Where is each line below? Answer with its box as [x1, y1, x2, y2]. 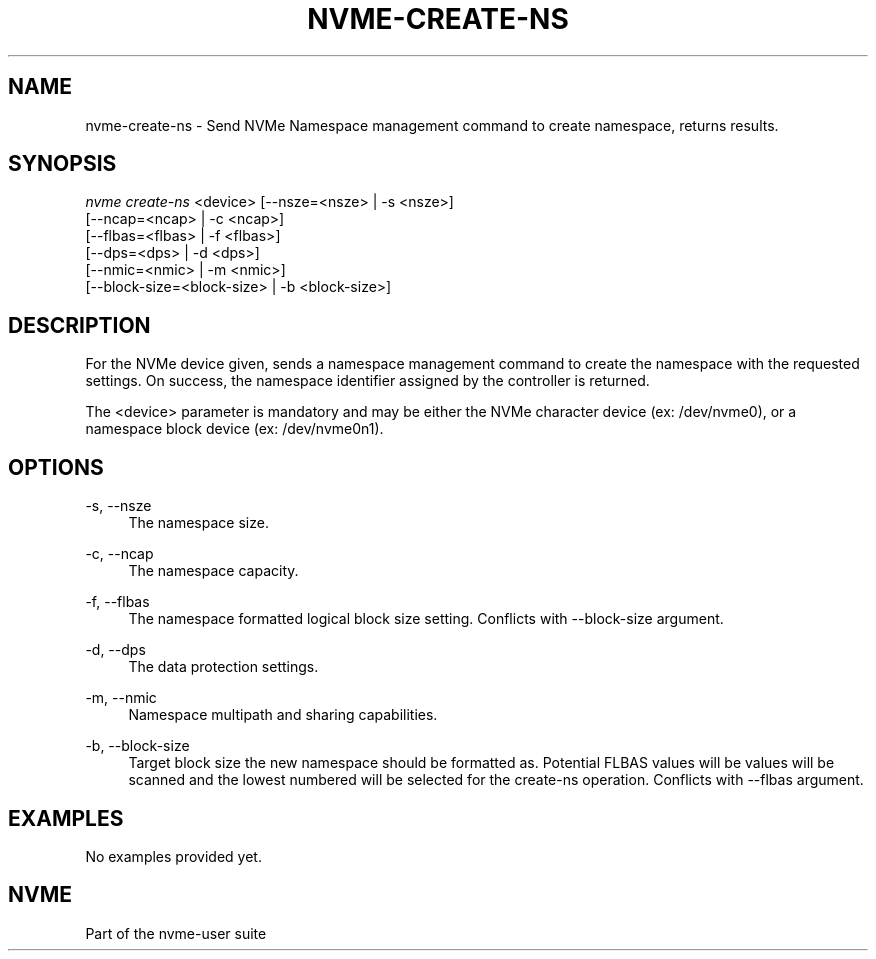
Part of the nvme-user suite [85, 924, 267, 942]
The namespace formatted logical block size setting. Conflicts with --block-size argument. [128, 610, 724, 628]
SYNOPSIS [8, 151, 117, 177]
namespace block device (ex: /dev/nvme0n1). [85, 420, 384, 438]
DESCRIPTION [8, 312, 151, 338]
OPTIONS [8, 454, 104, 480]
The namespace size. [128, 514, 269, 532]
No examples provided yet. [85, 847, 262, 865]
